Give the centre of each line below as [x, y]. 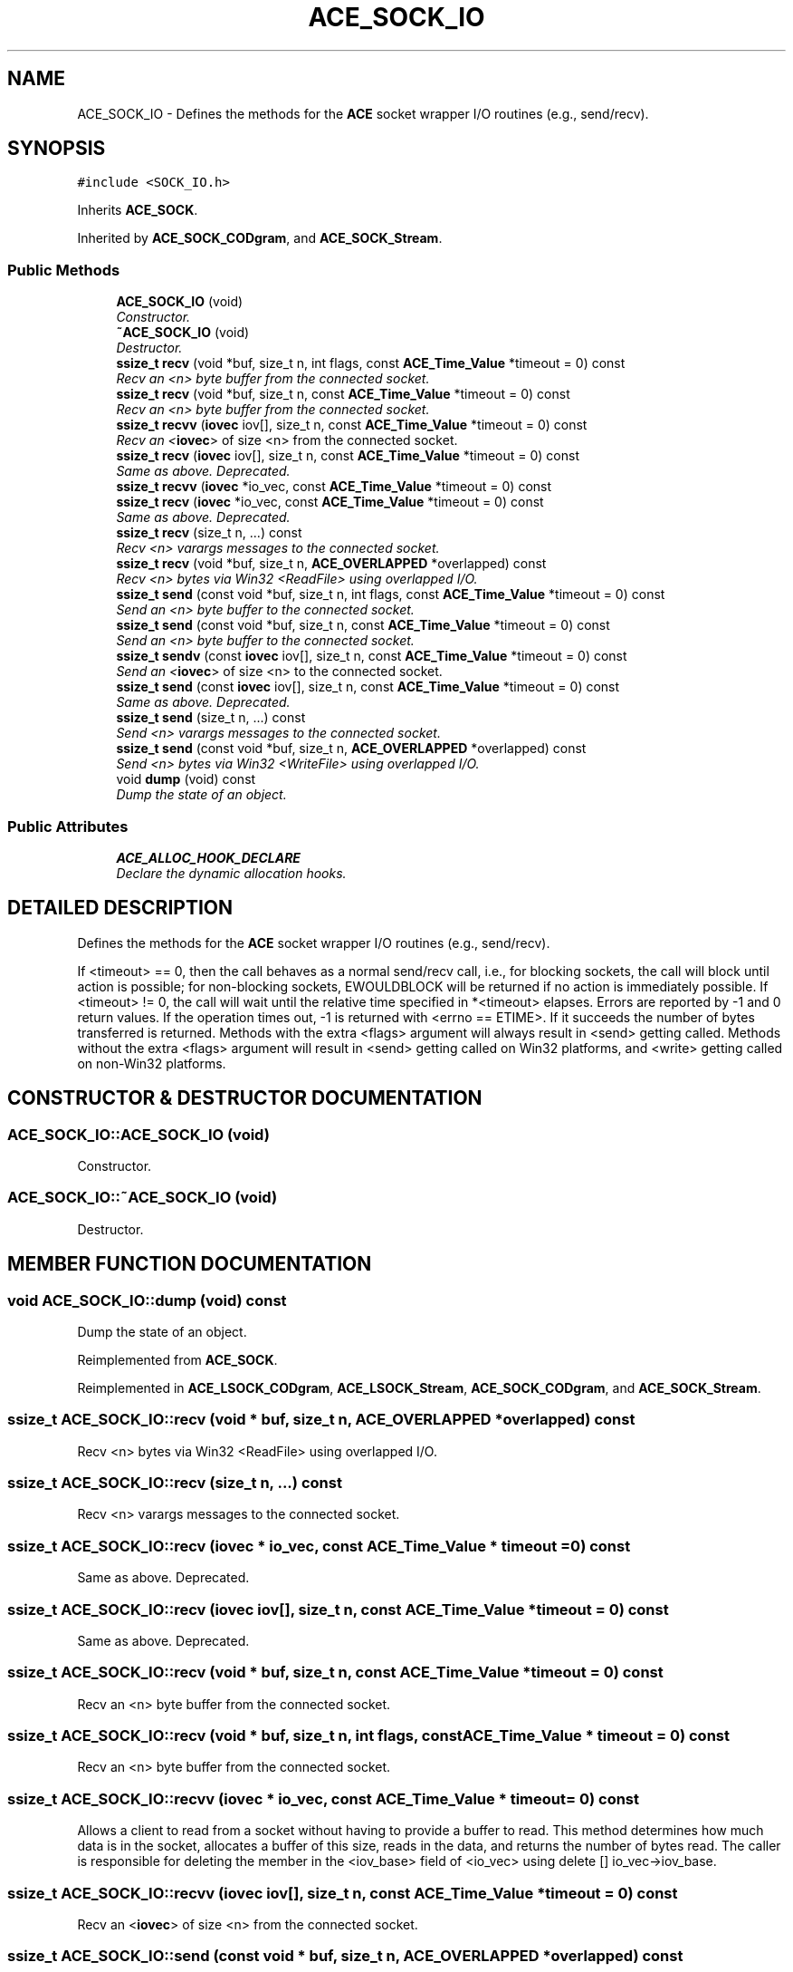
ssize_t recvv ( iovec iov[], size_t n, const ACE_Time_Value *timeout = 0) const [352, 425]
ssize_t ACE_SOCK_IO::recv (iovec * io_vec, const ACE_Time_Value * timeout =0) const [319, 1546]
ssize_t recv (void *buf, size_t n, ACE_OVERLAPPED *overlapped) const [331, 564]
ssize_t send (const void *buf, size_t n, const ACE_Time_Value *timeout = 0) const [363, 625]
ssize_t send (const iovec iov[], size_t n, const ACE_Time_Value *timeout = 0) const [368, 687]
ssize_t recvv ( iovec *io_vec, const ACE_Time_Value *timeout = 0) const [334, 487]
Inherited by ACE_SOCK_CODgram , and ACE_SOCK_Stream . [260, 238]
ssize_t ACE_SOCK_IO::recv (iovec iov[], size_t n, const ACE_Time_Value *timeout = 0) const [338, 1609]
